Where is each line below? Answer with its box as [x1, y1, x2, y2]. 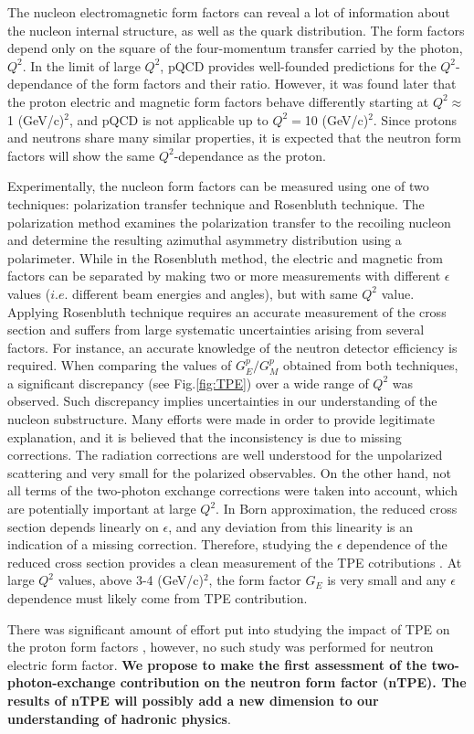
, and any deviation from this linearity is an [168, 516, 414, 536]
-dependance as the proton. [174, 145, 326, 165]
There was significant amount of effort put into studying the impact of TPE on [7, 619, 450, 638]
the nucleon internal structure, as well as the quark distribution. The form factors [7, 20, 465, 39]
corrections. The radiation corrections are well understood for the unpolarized [7, 445, 443, 464]
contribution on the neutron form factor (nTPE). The [120, 673, 467, 692]
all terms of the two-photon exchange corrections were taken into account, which [7, 481, 458, 500]
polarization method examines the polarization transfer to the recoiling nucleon [7, 212, 451, 231]
